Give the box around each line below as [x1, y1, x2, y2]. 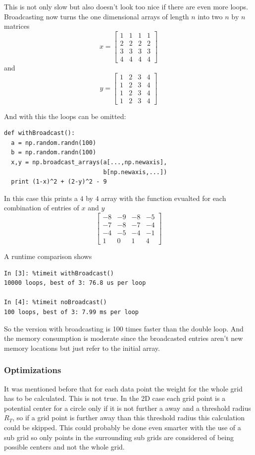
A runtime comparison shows [4, 251, 92, 261]
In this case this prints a [4, 193, 78, 203]
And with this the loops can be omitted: [4, 111, 126, 121]
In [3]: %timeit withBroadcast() [4, 269, 114, 277]
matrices [4, 21, 30, 31]
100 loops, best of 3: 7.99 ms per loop [4, 309, 139, 316]
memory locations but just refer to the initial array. [4, 342, 160, 353]
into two [198, 11, 223, 21]
